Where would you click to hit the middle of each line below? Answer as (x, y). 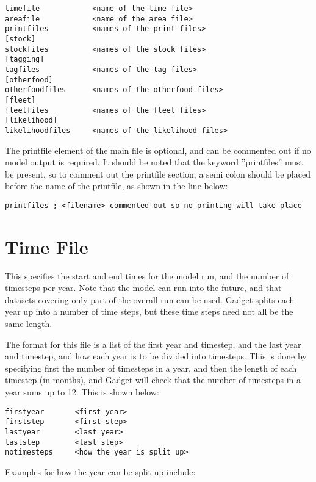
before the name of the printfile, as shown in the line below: (117, 186)
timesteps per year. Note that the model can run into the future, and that (143, 288)
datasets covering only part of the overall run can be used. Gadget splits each (150, 299)
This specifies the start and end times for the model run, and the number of (147, 275)
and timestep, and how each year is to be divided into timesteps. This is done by (156, 356)
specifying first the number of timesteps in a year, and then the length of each (151, 368)
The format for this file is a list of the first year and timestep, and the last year (153, 344)
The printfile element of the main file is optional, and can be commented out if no (158, 150)
